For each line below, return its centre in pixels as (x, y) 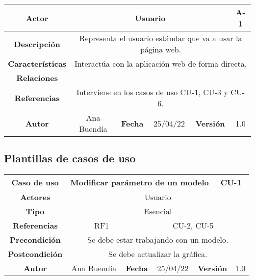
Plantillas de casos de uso (70, 158)
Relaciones (37, 78)
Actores (35, 197)
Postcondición (35, 254)
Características (37, 64)
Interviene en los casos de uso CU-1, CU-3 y (152, 92)
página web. (161, 49)
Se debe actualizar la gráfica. (158, 254)
